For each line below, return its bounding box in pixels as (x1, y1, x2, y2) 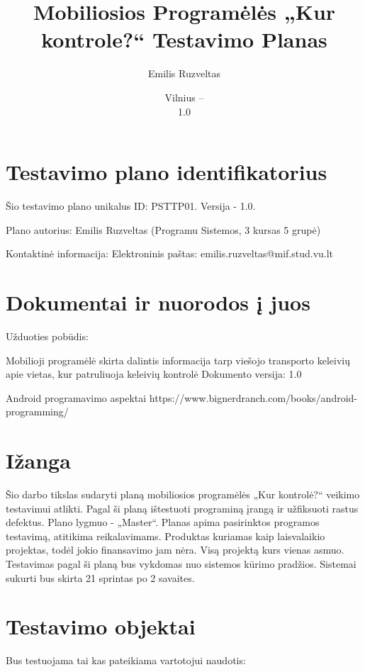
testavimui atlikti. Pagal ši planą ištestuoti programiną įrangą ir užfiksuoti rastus (6, 500, 359, 515)
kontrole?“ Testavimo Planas (41, 25, 327, 54)
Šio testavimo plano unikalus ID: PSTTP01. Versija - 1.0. (6, 198, 256, 213)
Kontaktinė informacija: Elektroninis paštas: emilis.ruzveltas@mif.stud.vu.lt (6, 246, 334, 261)
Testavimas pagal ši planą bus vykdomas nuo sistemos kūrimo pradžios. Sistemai (6, 556, 356, 571)
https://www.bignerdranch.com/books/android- (149, 390, 357, 405)
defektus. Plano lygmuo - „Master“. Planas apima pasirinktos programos (6, 515, 320, 530)
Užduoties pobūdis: (6, 328, 89, 343)
